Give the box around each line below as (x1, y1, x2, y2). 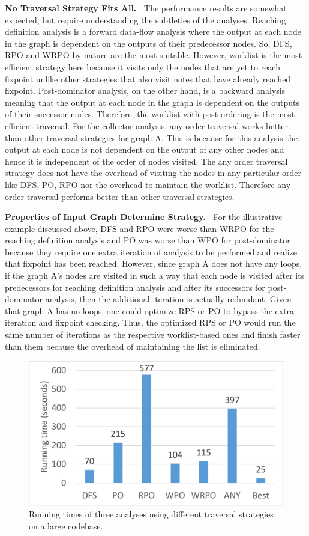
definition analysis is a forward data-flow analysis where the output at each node (5, 25, 302, 38)
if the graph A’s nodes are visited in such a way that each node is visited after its (5, 269, 305, 282)
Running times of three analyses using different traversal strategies (29, 508, 274, 520)
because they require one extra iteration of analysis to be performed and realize (5, 245, 298, 258)
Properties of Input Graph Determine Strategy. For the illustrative (5, 210, 283, 223)
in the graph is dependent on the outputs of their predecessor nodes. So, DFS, (5, 37, 292, 49)
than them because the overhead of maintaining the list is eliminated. (5, 340, 260, 352)
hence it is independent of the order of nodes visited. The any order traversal (5, 154, 288, 167)
